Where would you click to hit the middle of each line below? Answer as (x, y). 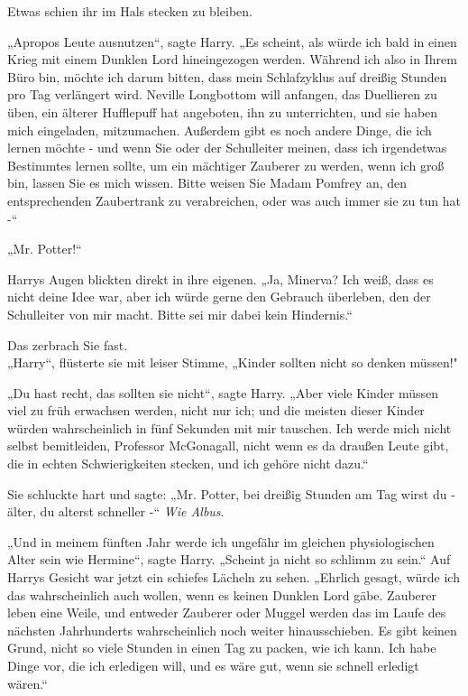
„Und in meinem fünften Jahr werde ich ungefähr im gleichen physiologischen (221, 541)
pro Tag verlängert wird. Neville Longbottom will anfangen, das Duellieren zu (222, 94)
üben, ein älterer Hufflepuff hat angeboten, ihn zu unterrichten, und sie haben (223, 111)
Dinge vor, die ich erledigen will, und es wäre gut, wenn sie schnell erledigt (213, 665)
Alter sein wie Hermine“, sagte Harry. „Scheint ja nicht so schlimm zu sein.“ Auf (229, 559)
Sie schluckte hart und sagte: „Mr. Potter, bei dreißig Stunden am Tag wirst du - (231, 493)
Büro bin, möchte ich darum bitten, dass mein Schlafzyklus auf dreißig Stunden (227, 76)
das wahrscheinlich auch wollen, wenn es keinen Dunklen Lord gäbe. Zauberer (222, 594)
